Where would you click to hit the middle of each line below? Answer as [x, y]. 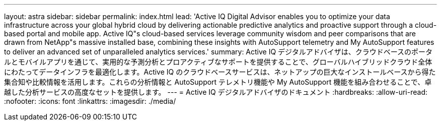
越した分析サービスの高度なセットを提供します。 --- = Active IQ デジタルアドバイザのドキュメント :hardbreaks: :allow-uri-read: [216, 92]
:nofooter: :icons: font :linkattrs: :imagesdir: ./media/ [90, 101]
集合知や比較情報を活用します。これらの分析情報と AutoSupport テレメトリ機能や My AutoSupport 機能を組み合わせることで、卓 [218, 82]
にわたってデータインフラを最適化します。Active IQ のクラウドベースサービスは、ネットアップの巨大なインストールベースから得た [220, 72]
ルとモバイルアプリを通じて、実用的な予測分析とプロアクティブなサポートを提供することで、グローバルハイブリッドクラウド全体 [218, 62]
